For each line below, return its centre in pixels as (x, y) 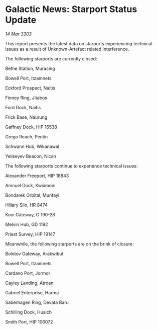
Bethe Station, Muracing (30, 68)
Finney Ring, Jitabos (26, 98)
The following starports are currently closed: (51, 58)
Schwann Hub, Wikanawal (32, 146)
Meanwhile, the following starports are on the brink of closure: (70, 244)
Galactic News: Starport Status (71, 9)
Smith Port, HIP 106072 (29, 322)
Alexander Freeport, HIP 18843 (37, 176)
